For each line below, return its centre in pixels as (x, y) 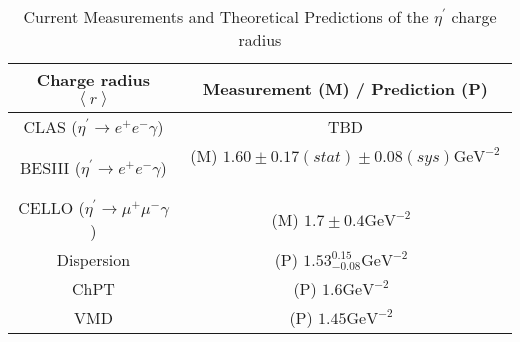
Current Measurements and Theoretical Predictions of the (226, 16)
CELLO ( (51, 207)
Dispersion (93, 259)
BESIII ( (50, 167)
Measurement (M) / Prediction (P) (345, 88)
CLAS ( (50, 126)
